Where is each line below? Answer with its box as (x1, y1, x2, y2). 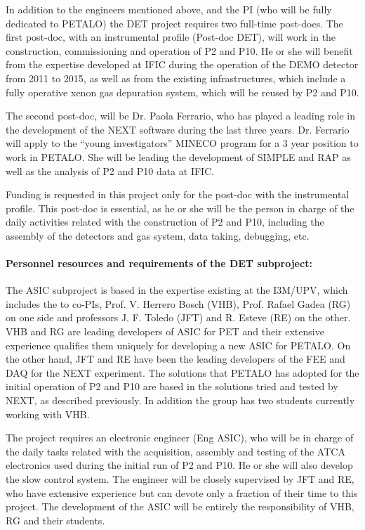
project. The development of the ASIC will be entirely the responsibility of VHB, (6, 499, 354, 514)
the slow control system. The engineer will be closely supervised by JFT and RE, (6, 472, 354, 486)
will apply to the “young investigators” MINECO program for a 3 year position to (6, 136, 359, 150)
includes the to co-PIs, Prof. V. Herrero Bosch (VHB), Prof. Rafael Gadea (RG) (6, 296, 351, 311)
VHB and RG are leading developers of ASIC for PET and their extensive (6, 324, 324, 339)
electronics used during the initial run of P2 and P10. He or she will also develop (6, 458, 353, 472)
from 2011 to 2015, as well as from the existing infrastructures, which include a (6, 70, 346, 85)
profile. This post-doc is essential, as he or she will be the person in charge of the (6, 200, 354, 215)
